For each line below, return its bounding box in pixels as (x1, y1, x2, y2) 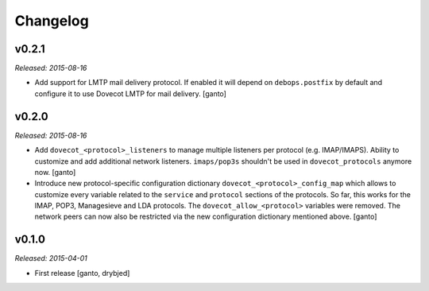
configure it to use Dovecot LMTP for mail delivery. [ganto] (34, 88, 226, 99)
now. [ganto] (34, 167, 76, 177)
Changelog (14, 12, 89, 29)
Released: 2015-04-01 (14, 254, 87, 263)
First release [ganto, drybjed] (34, 268, 130, 277)
